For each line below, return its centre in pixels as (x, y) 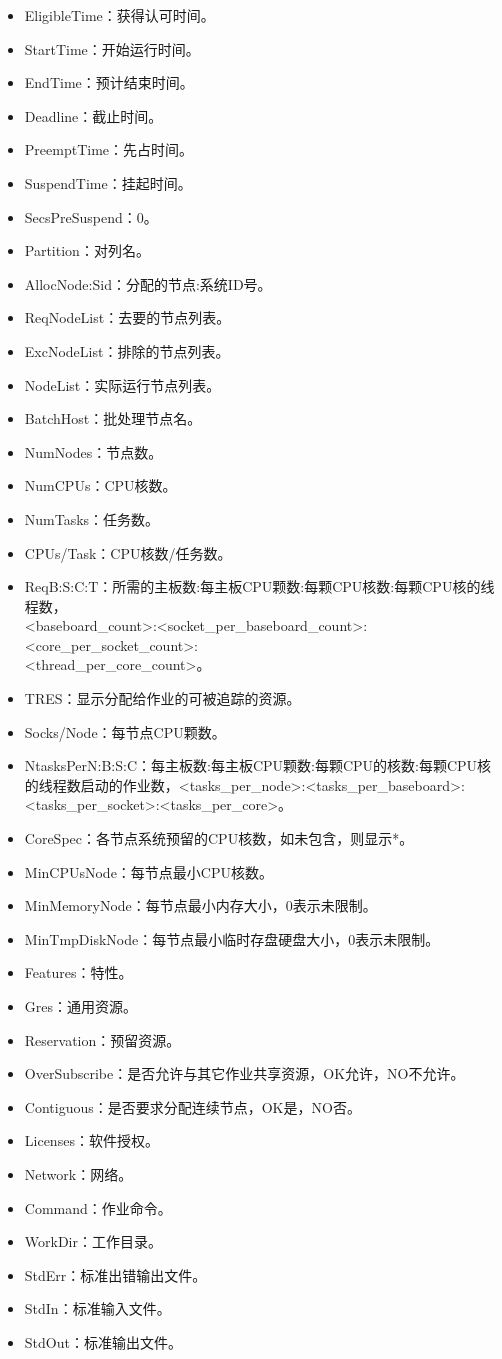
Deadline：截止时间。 (93, 115)
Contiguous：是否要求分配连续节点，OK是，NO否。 (192, 1106)
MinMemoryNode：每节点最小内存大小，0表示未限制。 (200, 905)
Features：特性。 (78, 972)
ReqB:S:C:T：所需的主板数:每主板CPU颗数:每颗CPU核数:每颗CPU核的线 (259, 586)
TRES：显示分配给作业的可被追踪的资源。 (162, 698)
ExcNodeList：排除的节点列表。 (127, 350)
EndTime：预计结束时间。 (109, 82)
